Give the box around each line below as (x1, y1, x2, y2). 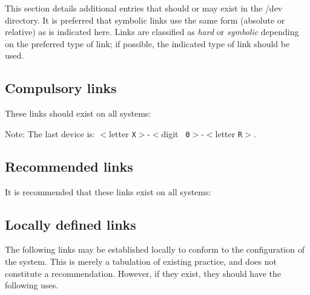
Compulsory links (5, 79, 117, 97)
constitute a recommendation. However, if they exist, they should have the (5, 267, 282, 279)
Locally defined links (5, 215, 136, 233)
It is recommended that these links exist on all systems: (5, 185, 211, 198)
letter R (215, 127, 243, 140)
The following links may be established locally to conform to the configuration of (5, 243, 305, 256)
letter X (109, 127, 136, 140)
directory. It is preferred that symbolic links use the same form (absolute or (5, 13, 285, 26)
